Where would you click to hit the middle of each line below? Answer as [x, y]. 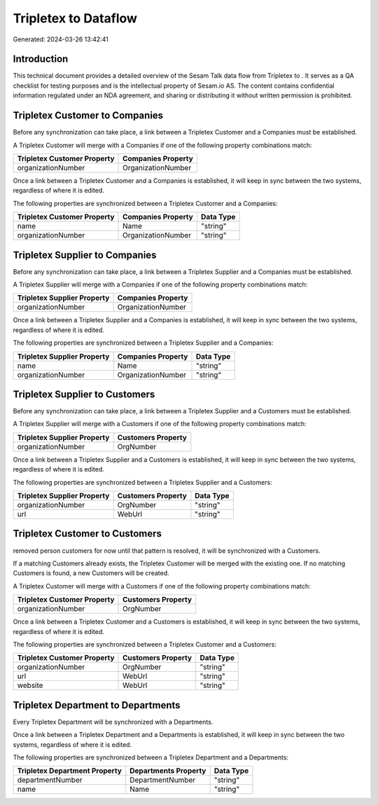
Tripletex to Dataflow [75, 18]
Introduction [41, 59]
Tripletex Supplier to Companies [85, 255]
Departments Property [168, 771]
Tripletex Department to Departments [97, 705]
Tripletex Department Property [70, 771]
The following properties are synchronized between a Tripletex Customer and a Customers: [145, 644]
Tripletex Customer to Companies [88, 116]
